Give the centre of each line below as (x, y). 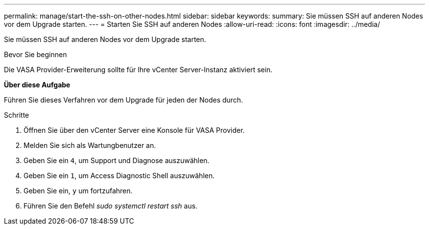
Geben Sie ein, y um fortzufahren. (78, 191)
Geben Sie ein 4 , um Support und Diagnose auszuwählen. (117, 160)
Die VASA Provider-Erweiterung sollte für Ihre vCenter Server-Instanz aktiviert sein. (138, 70)
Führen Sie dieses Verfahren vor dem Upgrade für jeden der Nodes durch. (124, 100)
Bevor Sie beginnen (36, 54)
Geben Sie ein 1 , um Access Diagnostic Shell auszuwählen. (119, 176)
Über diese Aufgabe (37, 85)
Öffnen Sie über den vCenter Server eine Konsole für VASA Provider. (134, 130)
